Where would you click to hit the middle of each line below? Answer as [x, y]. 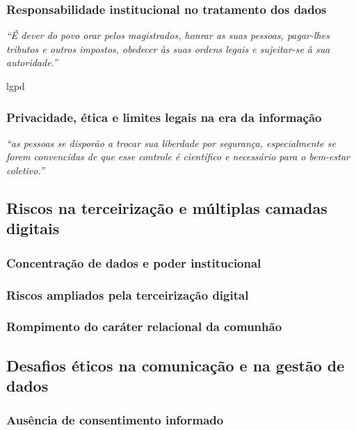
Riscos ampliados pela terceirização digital [128, 294]
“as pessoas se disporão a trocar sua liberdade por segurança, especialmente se [171, 143]
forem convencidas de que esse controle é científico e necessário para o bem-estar [178, 156]
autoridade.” [32, 62]
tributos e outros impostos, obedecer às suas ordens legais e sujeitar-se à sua [168, 48]
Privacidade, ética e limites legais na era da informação [164, 117]
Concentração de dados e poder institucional [134, 262]
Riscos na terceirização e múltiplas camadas [167, 207]
